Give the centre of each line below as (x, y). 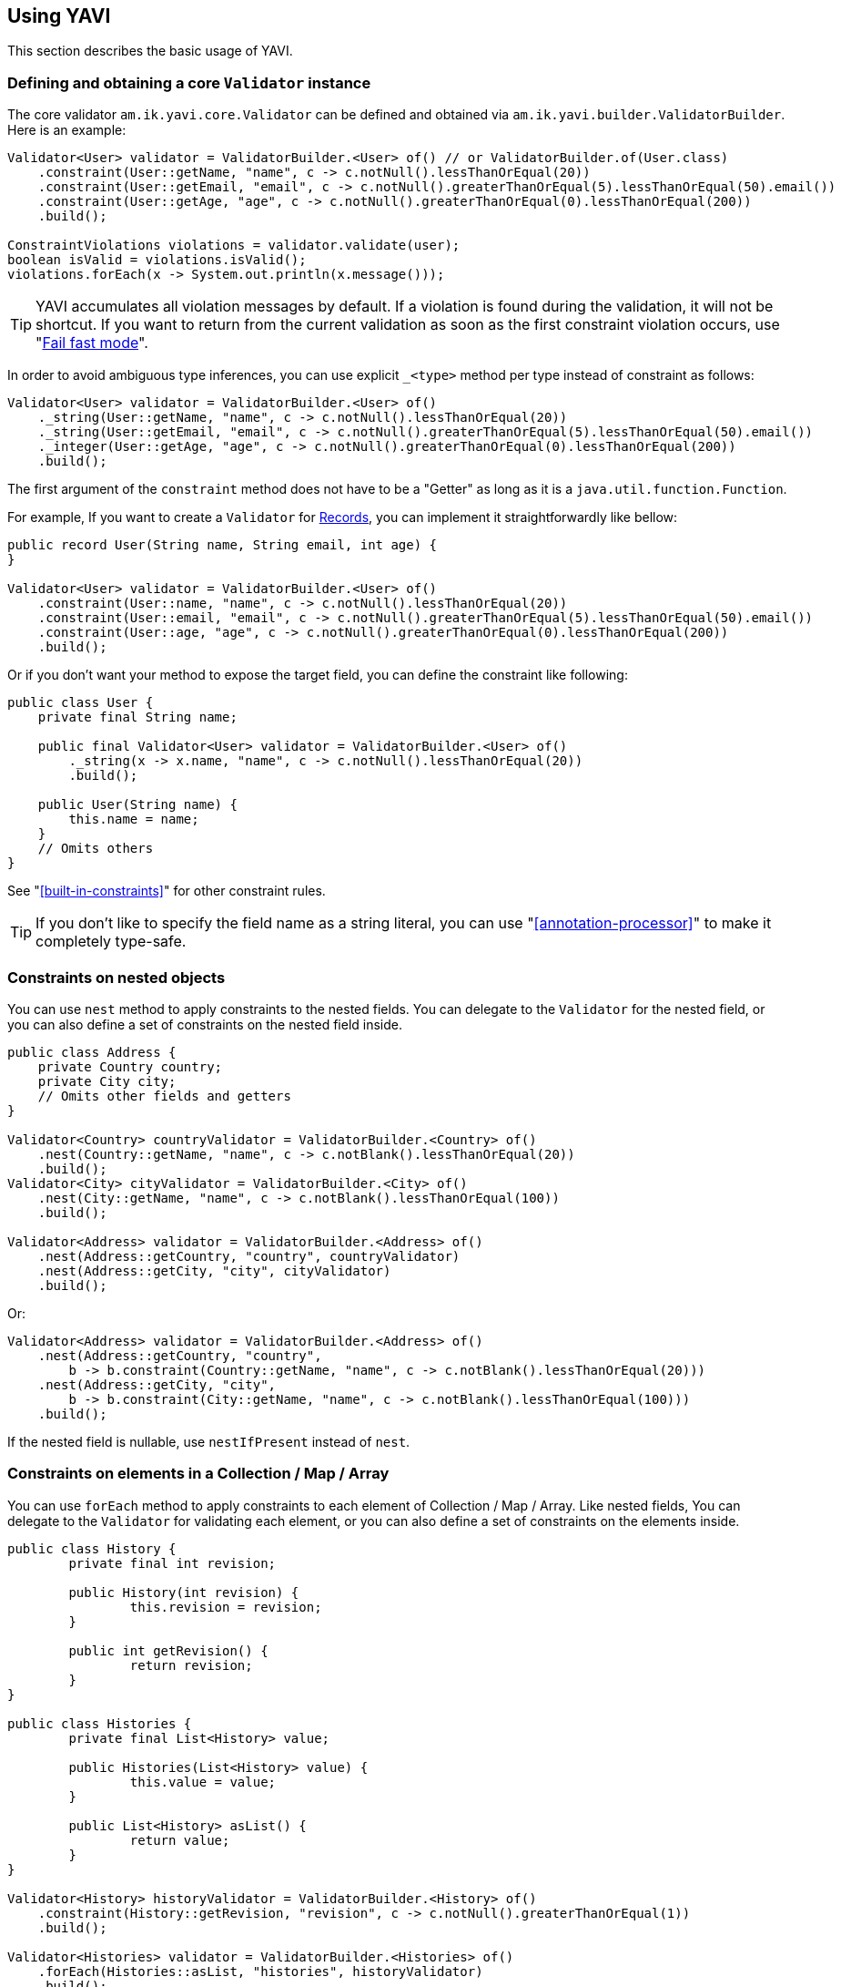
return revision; (191, 1665)
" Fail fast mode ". (92, 343)
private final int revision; (172, 1563)
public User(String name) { (137, 805)
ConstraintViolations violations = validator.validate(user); (234, 246)
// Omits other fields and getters (164, 1096)
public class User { (81, 703)
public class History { (92, 1548)
